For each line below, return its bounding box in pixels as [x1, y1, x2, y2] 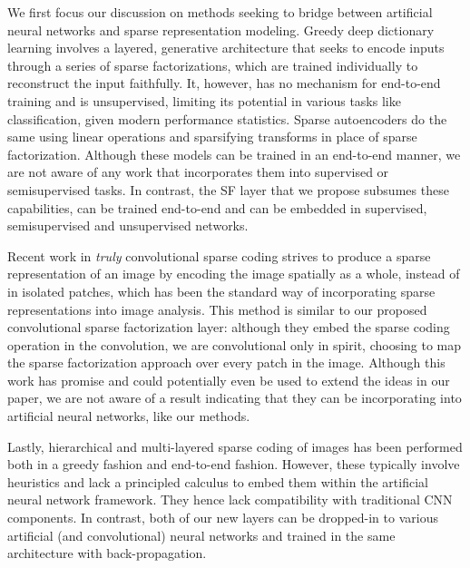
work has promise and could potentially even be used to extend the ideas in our [7, 370, 450, 389]
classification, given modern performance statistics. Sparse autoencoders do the [7, 109, 447, 128]
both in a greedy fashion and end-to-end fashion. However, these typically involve [7, 455, 460, 474]
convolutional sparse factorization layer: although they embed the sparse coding [7, 318, 450, 337]
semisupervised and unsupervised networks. [7, 216, 249, 235]
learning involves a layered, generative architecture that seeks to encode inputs [7, 38, 445, 57]
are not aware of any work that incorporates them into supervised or [7, 162, 389, 181]
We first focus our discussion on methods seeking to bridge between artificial [7, 3, 433, 21]
